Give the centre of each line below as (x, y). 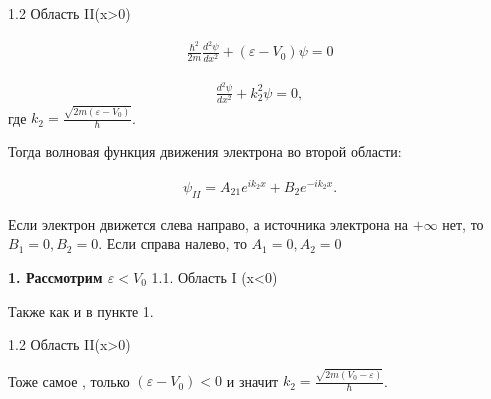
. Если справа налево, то (172, 243)
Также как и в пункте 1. (81, 310)
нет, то (463, 223)
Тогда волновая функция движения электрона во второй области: (205, 151)
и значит (252, 380)
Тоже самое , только (69, 380)
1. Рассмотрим (55, 276)
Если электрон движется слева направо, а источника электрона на (208, 223)
